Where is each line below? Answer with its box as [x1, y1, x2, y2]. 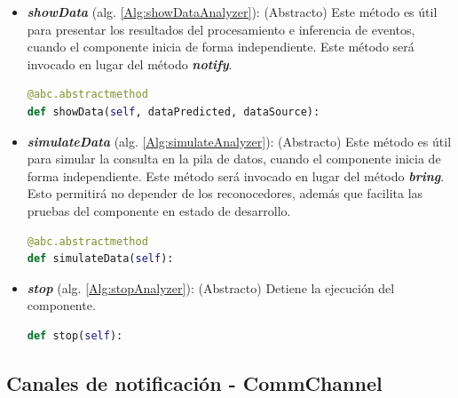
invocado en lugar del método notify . [27, 54, 233, 73]
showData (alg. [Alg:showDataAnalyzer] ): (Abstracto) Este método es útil [27, 3, 438, 20]
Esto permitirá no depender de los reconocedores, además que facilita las [27, 184, 423, 203]
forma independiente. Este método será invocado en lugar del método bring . [27, 166, 445, 185]
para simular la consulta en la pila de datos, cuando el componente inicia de [27, 149, 441, 168]
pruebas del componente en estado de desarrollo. [27, 201, 291, 219]
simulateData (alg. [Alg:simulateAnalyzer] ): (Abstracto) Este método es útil [27, 131, 452, 150]
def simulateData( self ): [27, 252, 174, 266]
